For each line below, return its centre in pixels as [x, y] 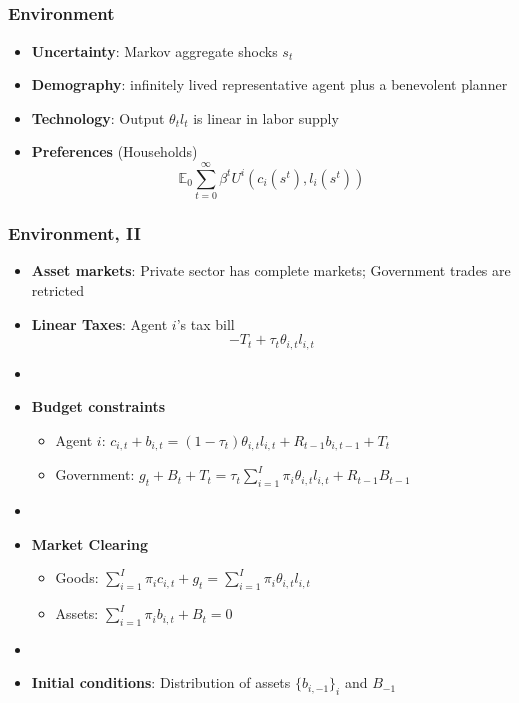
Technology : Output [98, 117]
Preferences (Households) [114, 151]
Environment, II [74, 233]
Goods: [77, 577]
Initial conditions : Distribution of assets [161, 682]
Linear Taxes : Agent [99, 323]
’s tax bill [205, 323]
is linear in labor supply [266, 117]
